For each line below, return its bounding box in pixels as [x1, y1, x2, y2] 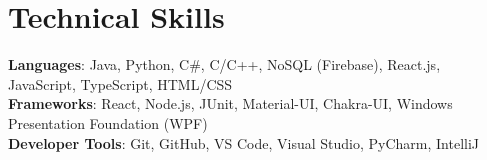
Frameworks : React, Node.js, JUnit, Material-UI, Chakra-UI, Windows [8, 93, 453, 114]
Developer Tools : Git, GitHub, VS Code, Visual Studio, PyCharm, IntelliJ [8, 132, 480, 153]
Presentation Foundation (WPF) [8, 112, 208, 133]
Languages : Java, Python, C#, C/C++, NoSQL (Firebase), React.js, [8, 54, 441, 75]
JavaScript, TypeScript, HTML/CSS [8, 73, 233, 94]
